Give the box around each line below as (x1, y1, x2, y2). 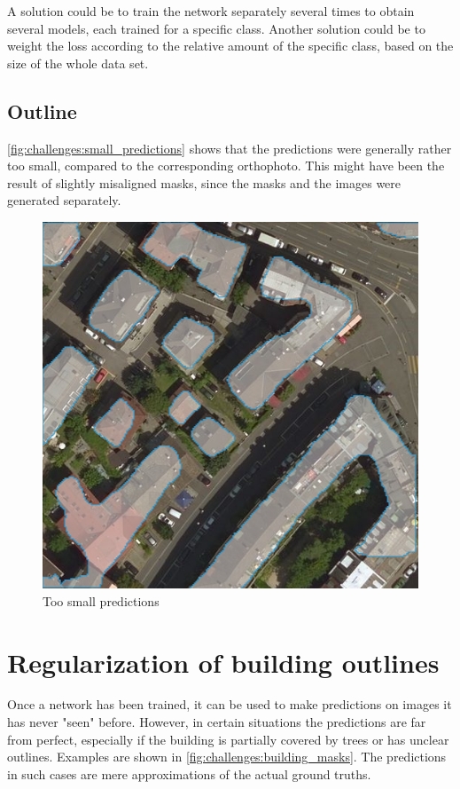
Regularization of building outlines (7, 643, 440, 680)
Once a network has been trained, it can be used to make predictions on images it (7, 695, 452, 714)
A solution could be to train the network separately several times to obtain (7, 2, 415, 20)
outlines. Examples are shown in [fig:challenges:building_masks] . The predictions (7, 747, 447, 766)
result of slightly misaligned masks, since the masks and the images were (7, 173, 402, 192)
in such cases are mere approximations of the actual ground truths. (7, 764, 371, 783)
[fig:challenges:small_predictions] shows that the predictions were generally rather (7, 138, 452, 157)
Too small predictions (43, 591, 160, 610)
